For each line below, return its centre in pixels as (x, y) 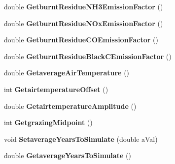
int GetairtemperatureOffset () (56, 89)
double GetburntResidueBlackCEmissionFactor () (88, 56)
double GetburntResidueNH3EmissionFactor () (84, 6)
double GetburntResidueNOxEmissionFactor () (84, 23)
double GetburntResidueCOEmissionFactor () (81, 40)
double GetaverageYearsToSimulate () (68, 155)
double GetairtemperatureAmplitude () (70, 106)
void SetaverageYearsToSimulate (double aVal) (81, 139)
